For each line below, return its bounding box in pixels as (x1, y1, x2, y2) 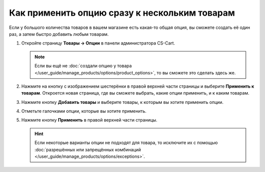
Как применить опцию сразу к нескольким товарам (9, 7, 235, 18)
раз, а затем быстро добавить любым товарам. (9, 31, 109, 37)
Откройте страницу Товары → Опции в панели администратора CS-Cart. (21, 40, 175, 46)
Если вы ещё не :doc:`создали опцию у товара (34, 63, 132, 69)
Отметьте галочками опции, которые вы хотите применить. (21, 108, 147, 114)
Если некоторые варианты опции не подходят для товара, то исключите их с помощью (34, 140, 218, 146)
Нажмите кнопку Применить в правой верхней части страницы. (21, 117, 158, 123)
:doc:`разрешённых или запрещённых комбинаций (34, 147, 141, 152)
